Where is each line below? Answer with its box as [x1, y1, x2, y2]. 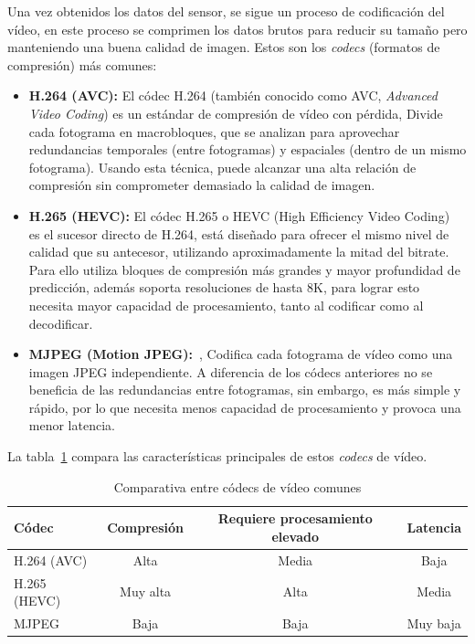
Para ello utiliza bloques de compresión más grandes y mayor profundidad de [28, 259, 460, 279]
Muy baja [406, 613, 461, 632]
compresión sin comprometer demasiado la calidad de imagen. [28, 175, 375, 195]
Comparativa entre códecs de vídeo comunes [113, 477, 362, 496]
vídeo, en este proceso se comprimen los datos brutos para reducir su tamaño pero [7, 19, 468, 38]
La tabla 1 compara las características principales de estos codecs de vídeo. [7, 447, 427, 466]
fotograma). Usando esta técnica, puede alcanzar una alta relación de [28, 157, 417, 176]
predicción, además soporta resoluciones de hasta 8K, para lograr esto [28, 278, 420, 297]
